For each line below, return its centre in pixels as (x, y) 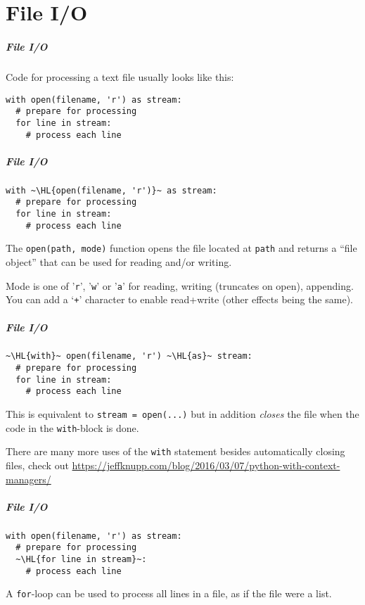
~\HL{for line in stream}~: (81, 560)
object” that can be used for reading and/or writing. (119, 262)
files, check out (37, 465)
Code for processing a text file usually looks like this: (120, 76)
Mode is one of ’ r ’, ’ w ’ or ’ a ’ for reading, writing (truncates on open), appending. (180, 285)
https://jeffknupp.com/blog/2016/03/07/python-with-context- (206, 465)
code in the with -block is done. (72, 427)
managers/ (28, 479)
